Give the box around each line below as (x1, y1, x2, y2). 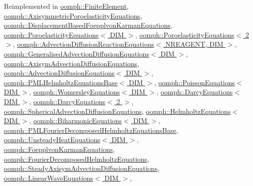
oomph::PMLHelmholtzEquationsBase (4, 77, 118, 87)
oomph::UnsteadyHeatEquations (4, 134, 100, 145)
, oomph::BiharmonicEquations (29, 115, 122, 126)
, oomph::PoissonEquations (154, 77, 235, 87)
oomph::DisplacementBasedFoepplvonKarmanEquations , (4, 20, 173, 30)
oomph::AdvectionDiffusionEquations (4, 68, 115, 78)
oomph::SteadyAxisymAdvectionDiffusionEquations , (4, 163, 159, 173)
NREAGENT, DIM (165, 39, 224, 49)
